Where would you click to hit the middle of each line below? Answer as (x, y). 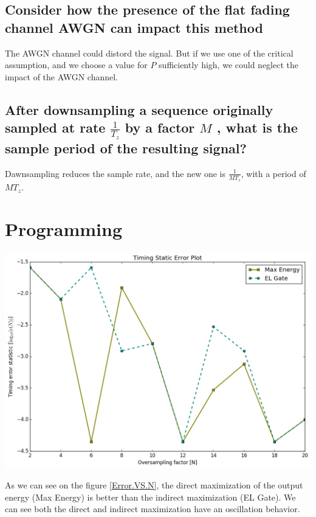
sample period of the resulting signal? (126, 148)
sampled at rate (55, 127)
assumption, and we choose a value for (76, 65)
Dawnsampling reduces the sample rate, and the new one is (115, 173)
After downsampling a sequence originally (139, 109)
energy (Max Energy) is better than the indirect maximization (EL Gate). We (150, 497)
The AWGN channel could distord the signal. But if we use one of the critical (149, 53)
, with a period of (273, 173)
